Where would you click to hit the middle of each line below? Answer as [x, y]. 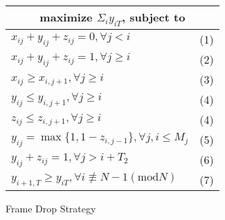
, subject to [154, 17]
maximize [66, 17]
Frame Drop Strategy [51, 209]
